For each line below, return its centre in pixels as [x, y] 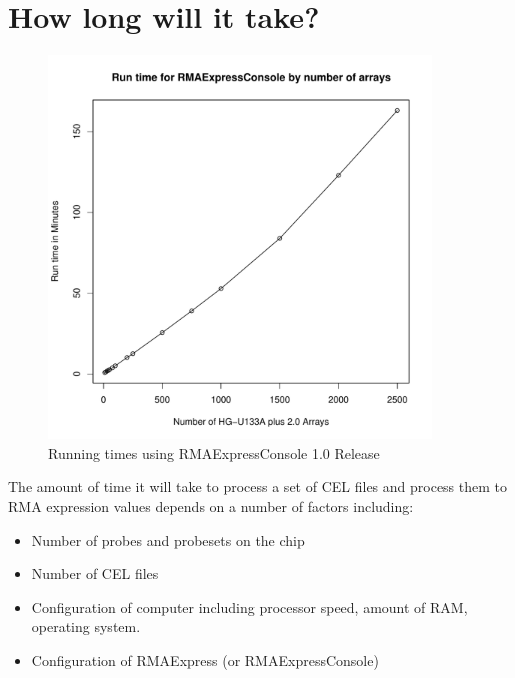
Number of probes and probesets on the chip [168, 539]
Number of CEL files [95, 573]
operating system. [86, 626]
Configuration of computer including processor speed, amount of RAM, [249, 606]
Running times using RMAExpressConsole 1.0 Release [214, 452]
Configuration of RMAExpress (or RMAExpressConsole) [205, 659]
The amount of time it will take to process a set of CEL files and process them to [258, 486]
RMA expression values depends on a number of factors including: [211, 505]
